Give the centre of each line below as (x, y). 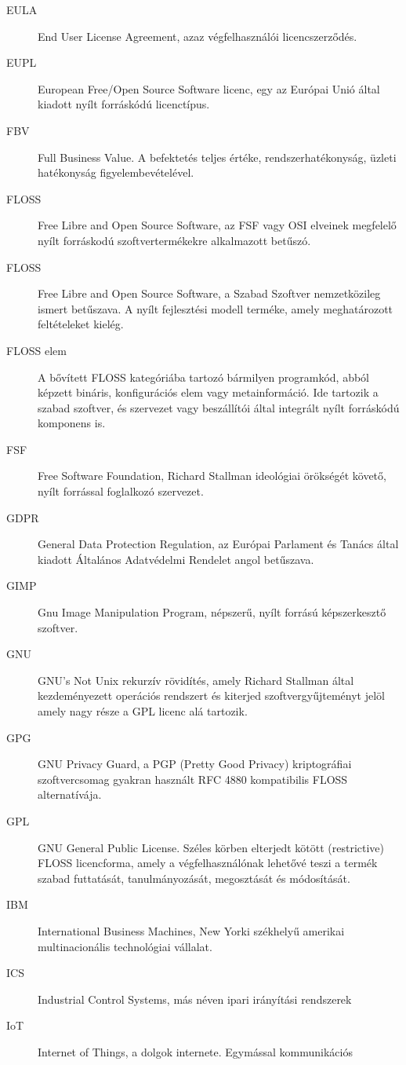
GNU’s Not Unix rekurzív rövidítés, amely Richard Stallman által (196, 680)
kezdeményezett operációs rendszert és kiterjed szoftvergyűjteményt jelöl (212, 695)
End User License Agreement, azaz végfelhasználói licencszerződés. (198, 36)
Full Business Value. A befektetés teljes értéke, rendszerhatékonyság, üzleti (217, 157)
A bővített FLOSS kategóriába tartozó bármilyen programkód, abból (203, 377)
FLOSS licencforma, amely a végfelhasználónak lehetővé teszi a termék (208, 863)
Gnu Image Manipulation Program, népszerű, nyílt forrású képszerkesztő (212, 612)
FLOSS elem (36, 350)
